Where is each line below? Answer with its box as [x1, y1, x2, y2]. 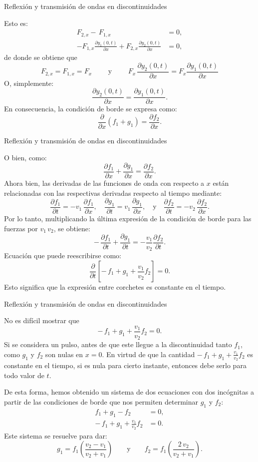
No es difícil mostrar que [4, 315, 79, 326]
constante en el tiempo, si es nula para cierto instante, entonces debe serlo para [4, 360, 247, 371]
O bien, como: [4, 152, 47, 162]
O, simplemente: [4, 77, 54, 88]
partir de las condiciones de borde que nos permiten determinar [4, 396, 198, 407]
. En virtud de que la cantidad [102, 349, 195, 359]
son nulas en [45, 349, 83, 359]
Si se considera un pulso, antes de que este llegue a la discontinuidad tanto [4, 339, 232, 350]
